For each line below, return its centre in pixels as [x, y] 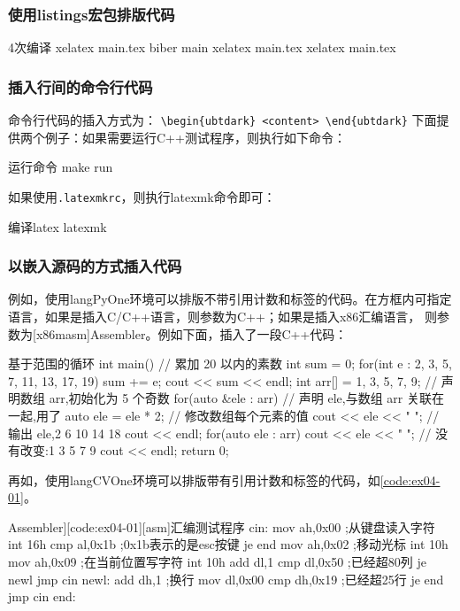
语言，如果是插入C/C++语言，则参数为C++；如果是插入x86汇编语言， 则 [222, 316]
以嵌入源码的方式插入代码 [95, 266]
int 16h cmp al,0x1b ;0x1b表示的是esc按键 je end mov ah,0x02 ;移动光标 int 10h [228, 544]
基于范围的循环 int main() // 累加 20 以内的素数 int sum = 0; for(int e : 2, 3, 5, [230, 364]
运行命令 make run [61, 167]
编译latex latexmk [57, 226]
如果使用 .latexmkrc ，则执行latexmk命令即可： [142, 196]
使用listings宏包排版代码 [92, 14]
